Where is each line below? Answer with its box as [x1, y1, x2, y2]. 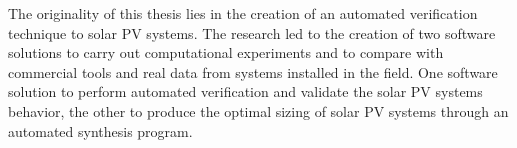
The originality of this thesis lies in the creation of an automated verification [8, 3, 478, 23]
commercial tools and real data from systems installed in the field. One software [8, 61, 498, 82]
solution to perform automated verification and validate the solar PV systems [8, 81, 483, 102]
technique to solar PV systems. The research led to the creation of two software [8, 22, 496, 43]
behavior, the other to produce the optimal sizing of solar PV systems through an [8, 100, 509, 121]
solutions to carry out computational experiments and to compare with [8, 42, 444, 63]
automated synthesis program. [8, 120, 193, 141]
